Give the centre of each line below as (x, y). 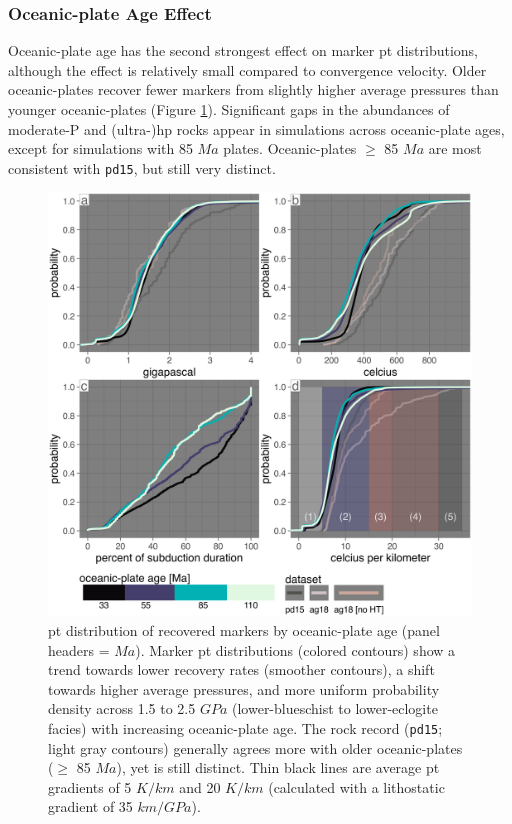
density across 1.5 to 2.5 (122, 708)
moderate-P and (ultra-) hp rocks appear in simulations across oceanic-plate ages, (256, 128)
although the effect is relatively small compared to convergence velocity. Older (247, 69)
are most (455, 148)
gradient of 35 (90, 806)
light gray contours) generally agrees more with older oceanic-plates (255, 747)
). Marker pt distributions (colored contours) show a (295, 649)
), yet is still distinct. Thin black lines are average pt (278, 767)
